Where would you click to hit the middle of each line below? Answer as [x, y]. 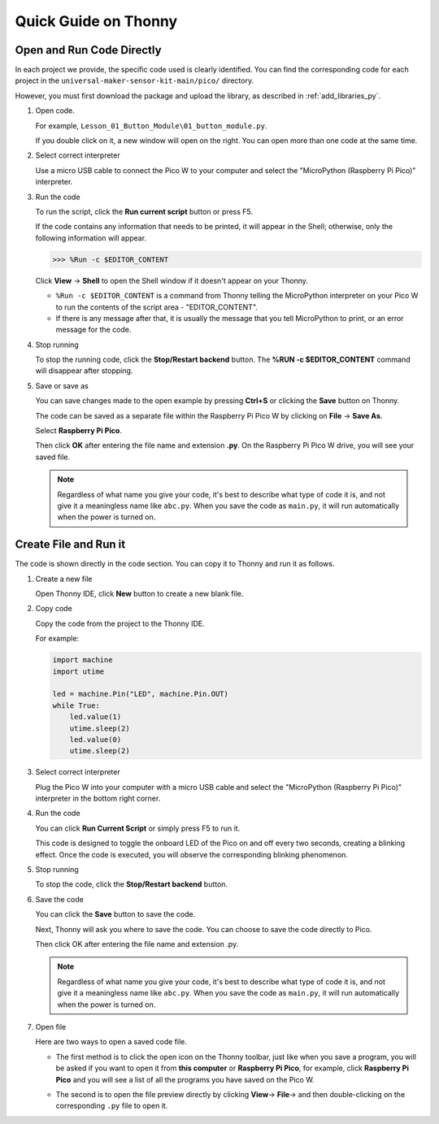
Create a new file [64, 579]
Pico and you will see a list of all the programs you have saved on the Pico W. [185, 1079]
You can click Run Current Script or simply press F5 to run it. [138, 828]
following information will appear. [91, 238]
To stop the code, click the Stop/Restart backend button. [131, 884]
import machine [83, 660]
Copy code [54, 609]
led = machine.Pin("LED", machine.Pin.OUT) [141, 694]
